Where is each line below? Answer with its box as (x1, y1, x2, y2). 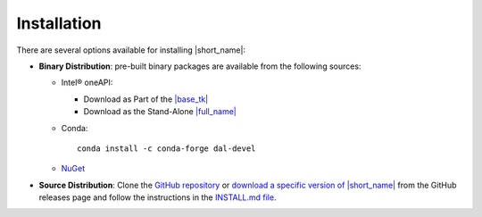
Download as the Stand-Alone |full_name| (83, 106, 237, 117)
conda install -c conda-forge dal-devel (77, 143, 256, 154)
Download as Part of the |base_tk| (83, 94, 209, 104)
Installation (16, 13, 102, 33)
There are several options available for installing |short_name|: (16, 45, 245, 55)
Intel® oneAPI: (61, 77, 113, 88)
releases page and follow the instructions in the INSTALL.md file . (38, 192, 277, 203)
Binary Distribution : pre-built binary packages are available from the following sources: (38, 61, 361, 71)
